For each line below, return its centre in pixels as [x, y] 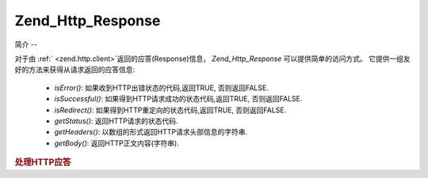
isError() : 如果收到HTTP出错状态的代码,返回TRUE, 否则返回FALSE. [161, 88]
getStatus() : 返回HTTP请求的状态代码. [116, 121]
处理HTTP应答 [43, 162]
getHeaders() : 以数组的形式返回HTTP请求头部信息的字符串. [151, 132]
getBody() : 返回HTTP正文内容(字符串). [117, 143]
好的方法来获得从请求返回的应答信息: [75, 70]
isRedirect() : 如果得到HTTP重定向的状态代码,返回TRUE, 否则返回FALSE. [170, 110]
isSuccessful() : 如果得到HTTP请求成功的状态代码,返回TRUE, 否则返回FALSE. [178, 99]
